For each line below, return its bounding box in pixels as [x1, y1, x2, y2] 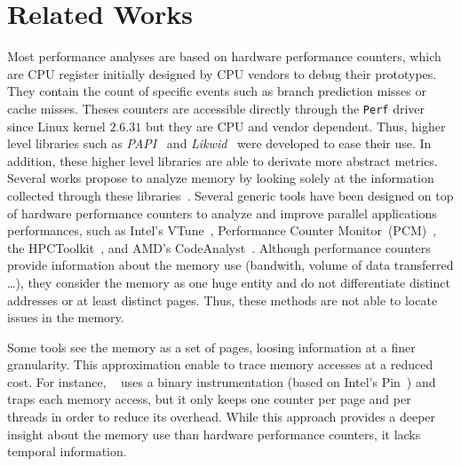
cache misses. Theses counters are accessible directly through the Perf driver [7, 99, 425, 117]
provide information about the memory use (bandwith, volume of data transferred [7, 256, 454, 274]
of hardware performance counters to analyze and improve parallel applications [7, 203, 437, 222]
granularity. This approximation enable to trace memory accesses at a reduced [7, 355, 433, 374]
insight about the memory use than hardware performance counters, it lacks [7, 424, 421, 443]
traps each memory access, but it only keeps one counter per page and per [7, 390, 411, 408]
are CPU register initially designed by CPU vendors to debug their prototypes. [7, 64, 437, 83]
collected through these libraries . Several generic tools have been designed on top [7, 186, 454, 204]
